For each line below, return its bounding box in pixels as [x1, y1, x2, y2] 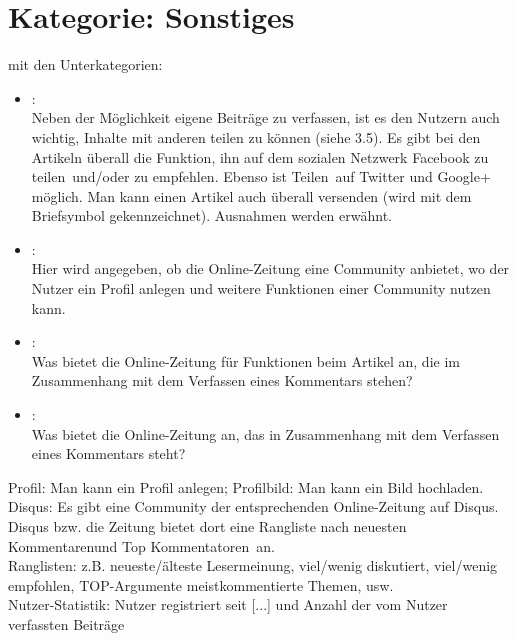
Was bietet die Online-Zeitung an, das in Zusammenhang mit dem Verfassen [31, 423, 500, 444]
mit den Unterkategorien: [8, 54, 163, 75]
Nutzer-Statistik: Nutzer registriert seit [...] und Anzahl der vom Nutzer [8, 594, 448, 615]
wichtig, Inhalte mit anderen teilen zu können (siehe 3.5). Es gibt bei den [31, 126, 481, 147]
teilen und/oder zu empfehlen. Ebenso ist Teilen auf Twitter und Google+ [31, 166, 491, 187]
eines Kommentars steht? [31, 443, 186, 464]
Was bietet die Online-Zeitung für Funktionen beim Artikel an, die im [31, 350, 460, 371]
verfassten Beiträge [8, 613, 125, 634]
